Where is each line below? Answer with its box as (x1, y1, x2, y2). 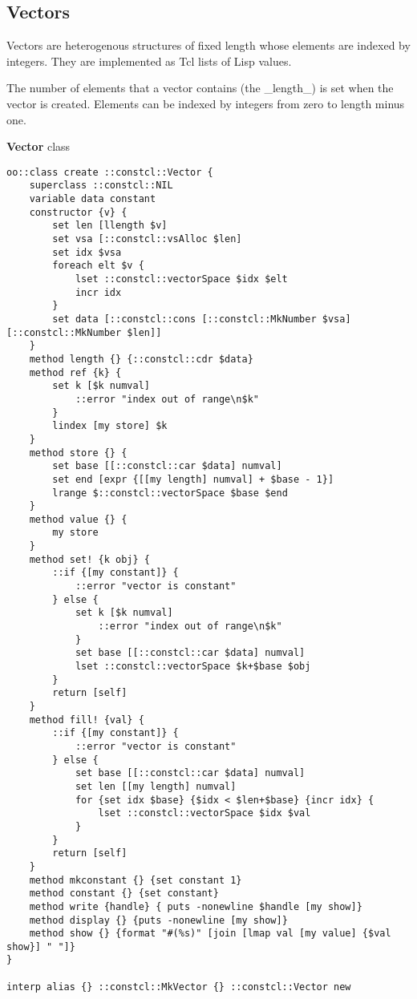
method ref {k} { (29, 366, 122, 378)
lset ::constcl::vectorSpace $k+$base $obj (75, 661, 311, 673)
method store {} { (29, 447, 128, 459)
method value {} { (29, 513, 128, 525)
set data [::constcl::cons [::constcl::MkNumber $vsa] (52, 313, 351, 325)
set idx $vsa (52, 246, 122, 258)
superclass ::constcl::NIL (29, 180, 173, 192)
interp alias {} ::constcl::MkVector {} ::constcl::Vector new (6, 981, 351, 993)
